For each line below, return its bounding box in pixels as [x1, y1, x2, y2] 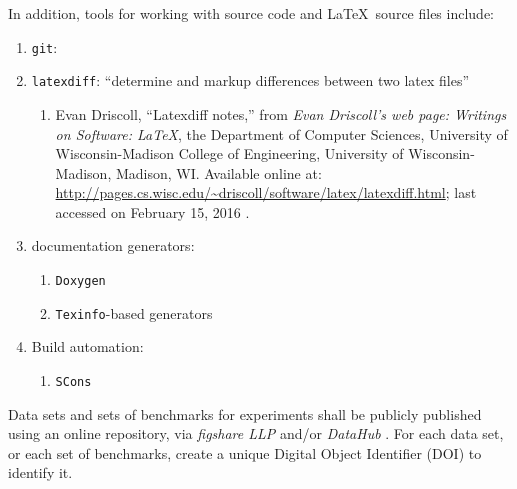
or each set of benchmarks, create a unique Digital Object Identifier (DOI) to [8, 442, 482, 463]
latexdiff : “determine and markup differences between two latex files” [31, 70, 470, 91]
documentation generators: [31, 235, 195, 256]
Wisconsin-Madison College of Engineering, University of [55, 143, 404, 164]
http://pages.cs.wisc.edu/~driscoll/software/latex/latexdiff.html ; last [55, 182, 477, 203]
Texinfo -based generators [55, 302, 213, 323]
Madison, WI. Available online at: [115, 162, 322, 183]
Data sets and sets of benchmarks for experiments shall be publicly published [8, 403, 482, 424]
